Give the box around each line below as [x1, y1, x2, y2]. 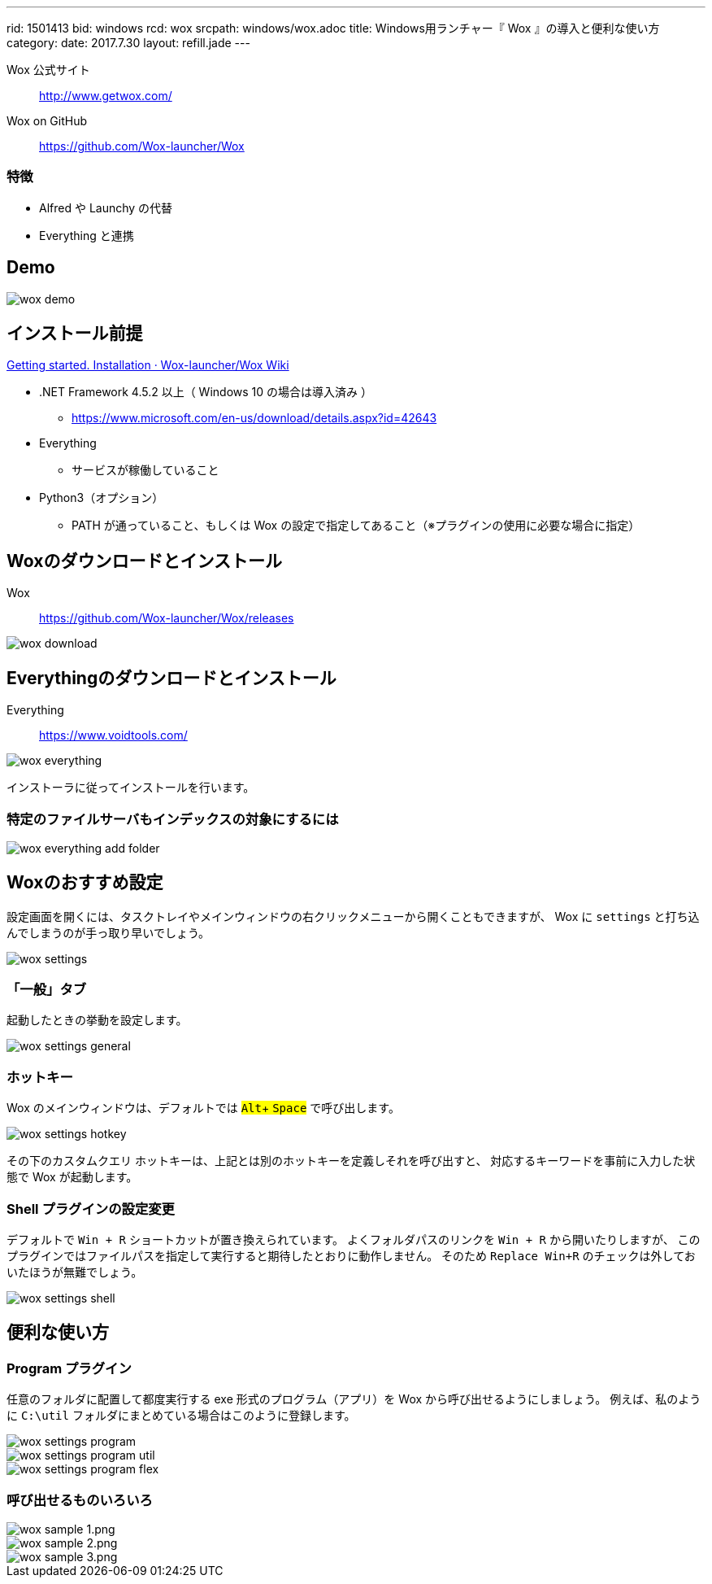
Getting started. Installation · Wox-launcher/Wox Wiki [7, 358, 289, 373]
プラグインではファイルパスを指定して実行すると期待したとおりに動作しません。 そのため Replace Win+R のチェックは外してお [7, 1248, 696, 1263]
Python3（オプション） [39, 491, 164, 505]
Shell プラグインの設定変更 [7, 1200, 175, 1217]
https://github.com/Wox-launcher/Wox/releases [39, 611, 294, 626]
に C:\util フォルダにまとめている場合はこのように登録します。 [7, 1408, 356, 1423]
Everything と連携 [39, 228, 134, 242]
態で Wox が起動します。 [7, 1170, 138, 1185]
